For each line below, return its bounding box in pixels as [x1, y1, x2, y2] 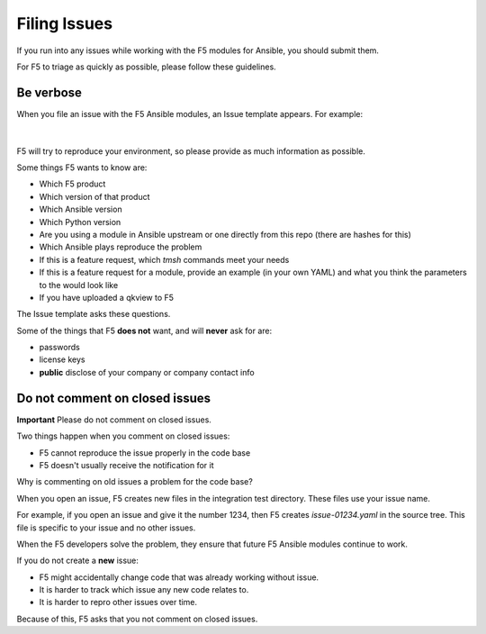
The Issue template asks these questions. [16, 309, 171, 320]
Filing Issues [16, 14, 112, 33]
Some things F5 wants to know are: [16, 162, 148, 173]
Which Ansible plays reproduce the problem [39, 241, 202, 252]
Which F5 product [39, 178, 106, 189]
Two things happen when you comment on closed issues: [16, 430, 230, 441]
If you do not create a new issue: [16, 555, 139, 566]
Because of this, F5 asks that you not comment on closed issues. [16, 613, 258, 624]
